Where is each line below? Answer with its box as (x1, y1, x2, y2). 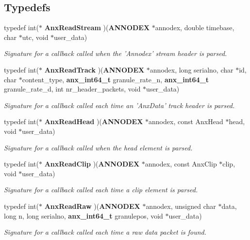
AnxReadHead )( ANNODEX (44, 116, 143, 127)
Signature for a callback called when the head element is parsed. (4, 142, 193, 152)
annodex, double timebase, (155, 22, 234, 33)
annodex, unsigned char (146, 201, 216, 211)
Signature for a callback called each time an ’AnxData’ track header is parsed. (4, 100, 235, 110)
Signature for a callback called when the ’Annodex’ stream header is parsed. (4, 48, 227, 58)
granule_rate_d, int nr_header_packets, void (4, 84, 141, 94)
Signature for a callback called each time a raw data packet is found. (4, 227, 207, 237)
